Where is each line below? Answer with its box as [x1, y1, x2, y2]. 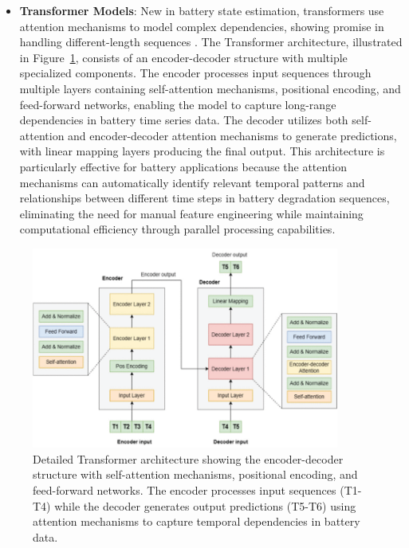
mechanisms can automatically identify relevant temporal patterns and [19, 174, 365, 190]
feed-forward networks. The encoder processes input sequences [33, 482, 336, 499]
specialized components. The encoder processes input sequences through [19, 65, 372, 81]
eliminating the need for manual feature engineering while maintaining [19, 205, 364, 221]
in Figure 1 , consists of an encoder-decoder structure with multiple [19, 49, 348, 65]
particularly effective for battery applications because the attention [19, 158, 348, 174]
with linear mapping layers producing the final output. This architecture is [19, 143, 385, 159]
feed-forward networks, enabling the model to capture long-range [19, 96, 336, 112]
